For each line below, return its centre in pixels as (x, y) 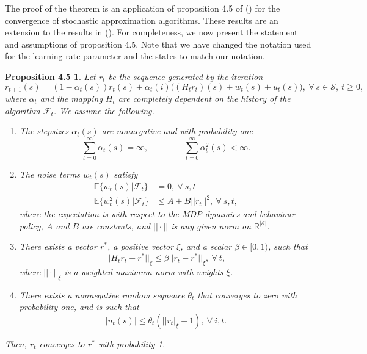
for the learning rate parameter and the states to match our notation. (135, 56)
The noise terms (50, 174)
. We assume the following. (104, 110)
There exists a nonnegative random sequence (102, 294)
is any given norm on (211, 226)
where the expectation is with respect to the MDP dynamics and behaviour (157, 214)
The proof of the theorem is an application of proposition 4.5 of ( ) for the (143, 8)
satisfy (126, 174)
